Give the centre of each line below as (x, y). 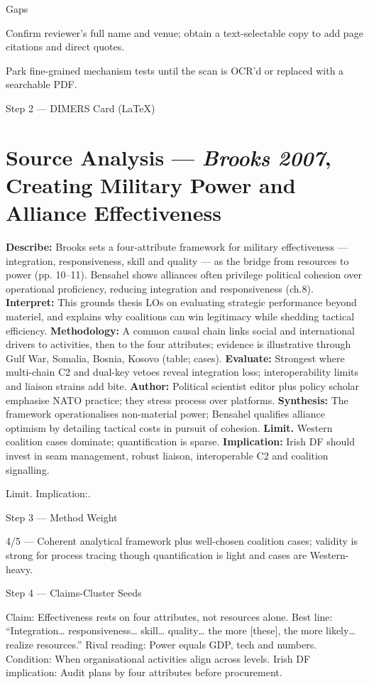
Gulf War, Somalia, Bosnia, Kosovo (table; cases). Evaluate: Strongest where (175, 358)
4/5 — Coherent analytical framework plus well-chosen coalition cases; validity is (182, 541)
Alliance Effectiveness (114, 213)
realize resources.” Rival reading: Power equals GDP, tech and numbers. (161, 644)
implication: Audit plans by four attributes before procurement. (144, 672)
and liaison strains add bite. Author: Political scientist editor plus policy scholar (183, 386)
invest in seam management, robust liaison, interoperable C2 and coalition (167, 455)
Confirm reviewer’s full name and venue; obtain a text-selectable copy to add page (184, 32)
